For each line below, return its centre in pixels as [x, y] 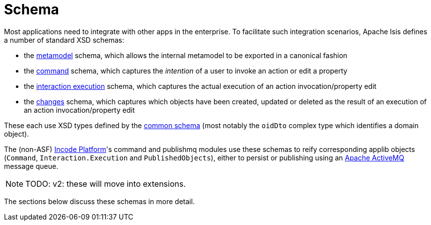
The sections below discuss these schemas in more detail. [100, 201]
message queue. [31, 166]
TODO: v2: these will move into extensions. [106, 184]
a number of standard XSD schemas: [64, 40]
